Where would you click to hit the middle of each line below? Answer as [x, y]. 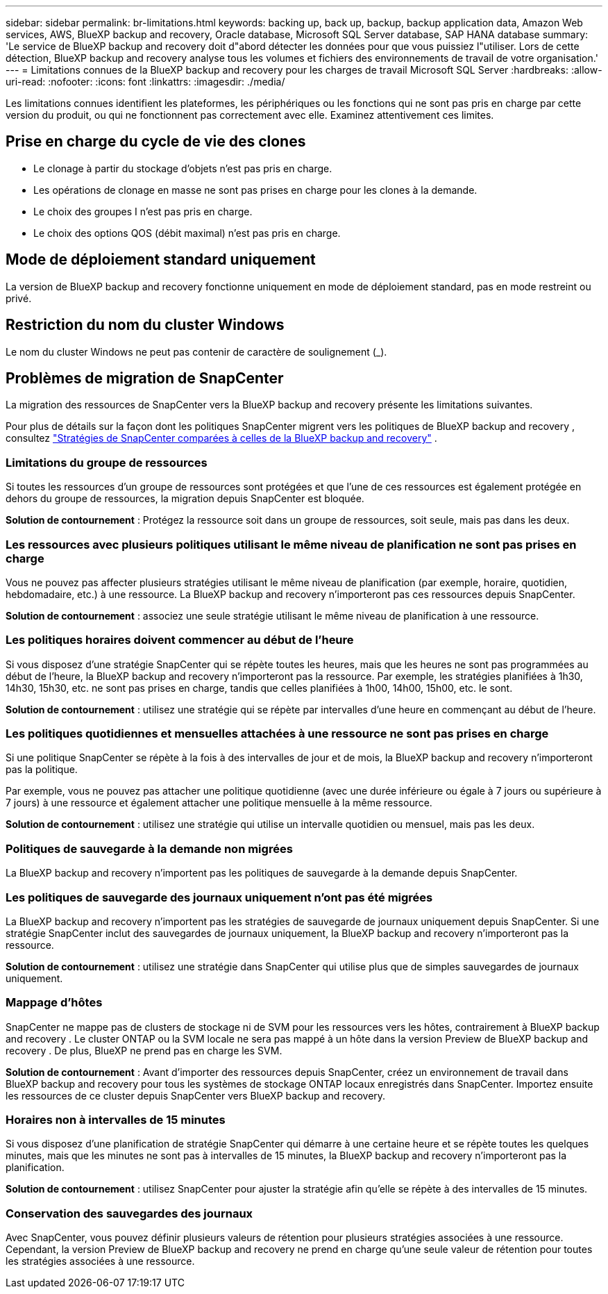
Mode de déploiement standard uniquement [161, 260]
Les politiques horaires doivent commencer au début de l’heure [180, 640]
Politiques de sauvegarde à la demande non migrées [149, 848]
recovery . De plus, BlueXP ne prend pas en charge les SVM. [144, 1050]
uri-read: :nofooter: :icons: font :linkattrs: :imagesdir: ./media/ [145, 82]
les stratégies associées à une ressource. [100, 1261]
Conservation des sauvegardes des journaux [129, 1213]
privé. [19, 298]
